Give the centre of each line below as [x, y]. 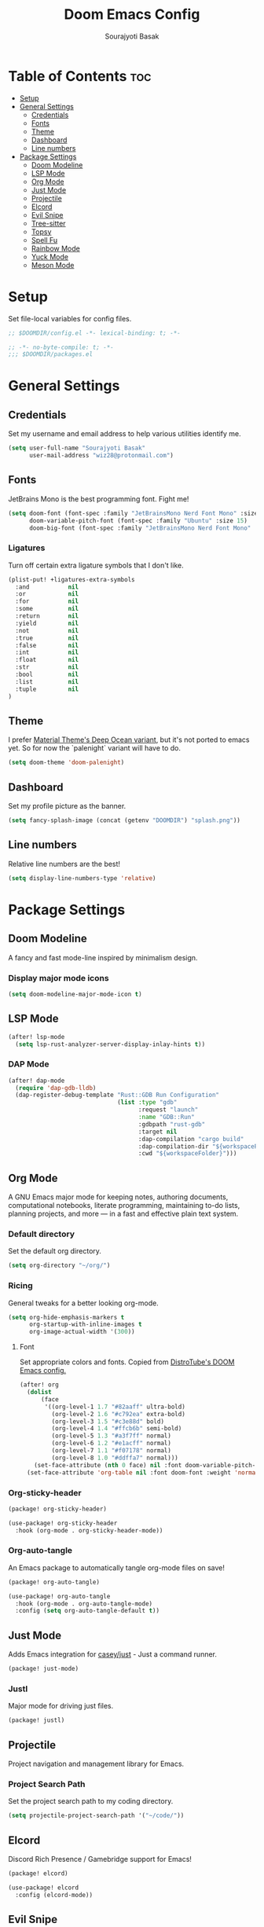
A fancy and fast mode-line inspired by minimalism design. [103, 957]
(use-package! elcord [44, 1888]
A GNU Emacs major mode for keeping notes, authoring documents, [118, 1197]
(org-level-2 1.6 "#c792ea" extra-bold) [119, 1414]
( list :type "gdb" [147, 1103]
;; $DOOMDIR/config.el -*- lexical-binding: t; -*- [94, 333]
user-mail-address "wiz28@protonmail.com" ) [101, 456]
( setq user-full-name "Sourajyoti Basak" [77, 448]
